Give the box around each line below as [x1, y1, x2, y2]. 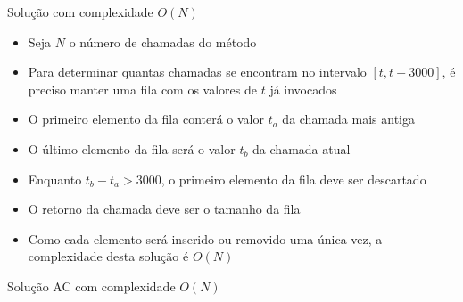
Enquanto [28, 169, 82, 188]
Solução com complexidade [7, 3, 153, 20]
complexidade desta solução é [28, 247, 189, 265]
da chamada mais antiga [282, 110, 415, 128]
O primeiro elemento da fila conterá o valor [28, 110, 264, 128]
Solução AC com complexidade [7, 276, 176, 295]
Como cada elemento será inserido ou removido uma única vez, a [28, 229, 383, 248]
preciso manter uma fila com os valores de [28, 79, 257, 98]
